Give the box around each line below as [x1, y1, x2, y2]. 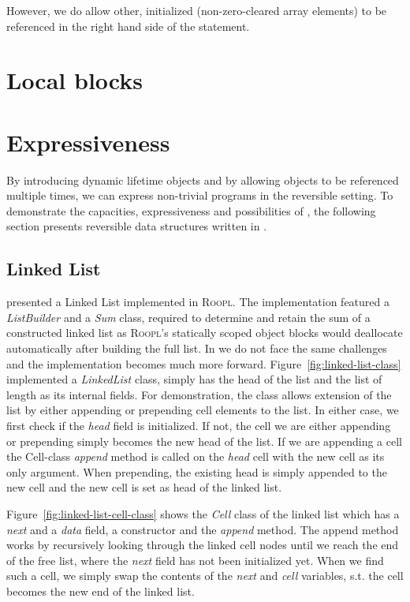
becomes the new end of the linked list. [6, 582, 195, 599]
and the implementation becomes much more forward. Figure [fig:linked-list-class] [6, 355, 401, 372]
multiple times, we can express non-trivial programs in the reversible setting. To [6, 187, 393, 204]
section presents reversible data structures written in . [6, 218, 267, 234]
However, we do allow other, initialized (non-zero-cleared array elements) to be [6, 2, 387, 18]
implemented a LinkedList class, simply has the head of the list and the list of [6, 371, 382, 387]
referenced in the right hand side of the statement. [6, 17, 250, 34]
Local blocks [6, 64, 143, 96]
